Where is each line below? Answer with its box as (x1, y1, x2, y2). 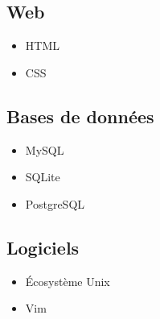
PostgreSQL (25, 195, 85, 212)
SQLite (25, 168, 60, 185)
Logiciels (6, 234, 80, 259)
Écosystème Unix (25, 272, 110, 289)
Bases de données (6, 103, 154, 128)
